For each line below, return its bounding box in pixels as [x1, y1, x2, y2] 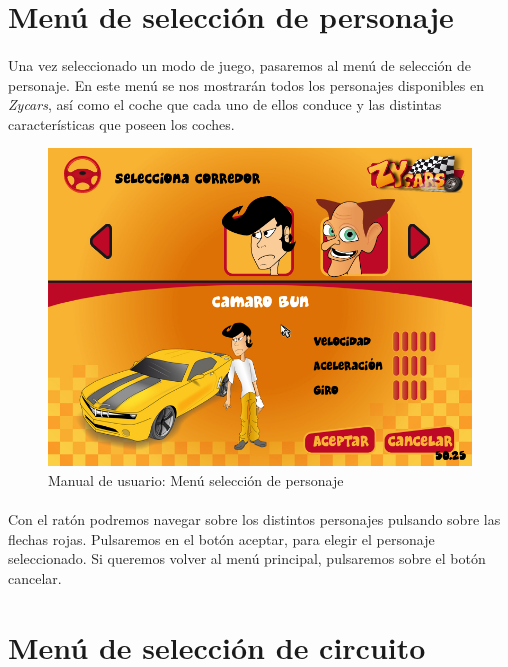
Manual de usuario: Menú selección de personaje [48, 469, 344, 490]
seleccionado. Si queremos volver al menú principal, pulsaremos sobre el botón [8, 548, 486, 569]
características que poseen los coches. [8, 113, 235, 134]
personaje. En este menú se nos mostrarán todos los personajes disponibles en [8, 74, 485, 95]
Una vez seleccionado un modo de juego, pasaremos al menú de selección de [8, 54, 472, 75]
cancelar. [8, 567, 62, 588]
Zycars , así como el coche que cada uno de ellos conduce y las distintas [8, 94, 442, 115]
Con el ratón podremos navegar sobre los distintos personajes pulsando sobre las [8, 509, 501, 530]
